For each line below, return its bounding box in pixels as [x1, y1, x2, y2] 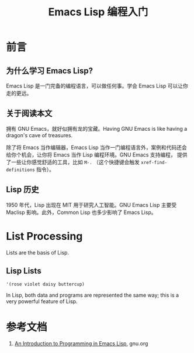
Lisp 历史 [6, 185, 39, 195]
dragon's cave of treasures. [6, 131, 73, 138]
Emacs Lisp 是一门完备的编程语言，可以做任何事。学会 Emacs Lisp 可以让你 [6, 83, 189, 89]
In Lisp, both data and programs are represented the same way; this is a [6, 291, 179, 299]
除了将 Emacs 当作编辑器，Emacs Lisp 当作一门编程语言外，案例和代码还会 [6, 144, 187, 151]
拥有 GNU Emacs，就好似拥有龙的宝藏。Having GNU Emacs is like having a [6, 125, 188, 132]
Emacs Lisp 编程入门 [48, 5, 148, 19]
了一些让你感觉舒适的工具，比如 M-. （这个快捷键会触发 [6, 158, 140, 165]
